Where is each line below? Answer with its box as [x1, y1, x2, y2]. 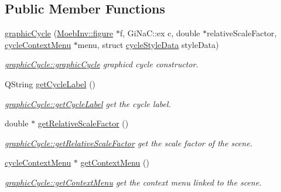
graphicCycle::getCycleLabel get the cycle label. [5, 97, 171, 109]
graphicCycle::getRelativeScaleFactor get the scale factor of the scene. [5, 136, 253, 149]
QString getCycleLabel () [5, 77, 96, 90]
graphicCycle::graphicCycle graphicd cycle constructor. [5, 58, 198, 70]
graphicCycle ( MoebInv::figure [5, 27, 114, 39]
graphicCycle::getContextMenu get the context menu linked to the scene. [5, 176, 262, 188]
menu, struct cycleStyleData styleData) [77, 38, 219, 50]
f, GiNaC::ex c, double [119, 27, 200, 39]
